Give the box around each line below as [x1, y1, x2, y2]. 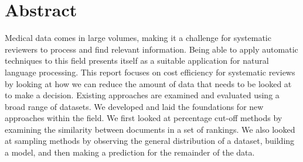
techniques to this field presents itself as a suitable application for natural [5, 54, 269, 67]
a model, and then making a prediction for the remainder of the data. [5, 146, 255, 158]
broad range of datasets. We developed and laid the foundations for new [5, 100, 264, 112]
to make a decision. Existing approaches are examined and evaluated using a [5, 89, 280, 101]
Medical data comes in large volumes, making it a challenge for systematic [5, 32, 271, 44]
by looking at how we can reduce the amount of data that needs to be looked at [5, 77, 292, 89]
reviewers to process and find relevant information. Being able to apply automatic [5, 43, 298, 55]
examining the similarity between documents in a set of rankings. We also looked [5, 123, 295, 135]
